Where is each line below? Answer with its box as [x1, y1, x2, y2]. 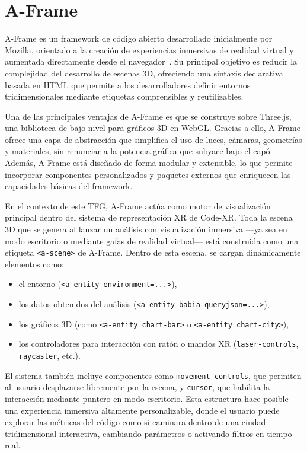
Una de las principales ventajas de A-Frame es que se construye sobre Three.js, [5, 110, 292, 122]
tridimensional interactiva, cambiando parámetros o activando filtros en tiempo [5, 427, 292, 439]
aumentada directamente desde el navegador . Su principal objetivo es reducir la [5, 55, 298, 68]
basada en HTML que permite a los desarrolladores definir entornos [5, 78, 251, 91]
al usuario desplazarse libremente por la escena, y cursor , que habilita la [5, 381, 270, 393]
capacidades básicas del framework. [5, 180, 133, 192]
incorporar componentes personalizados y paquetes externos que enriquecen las [5, 168, 291, 180]
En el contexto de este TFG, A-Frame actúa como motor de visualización [5, 199, 271, 212]
